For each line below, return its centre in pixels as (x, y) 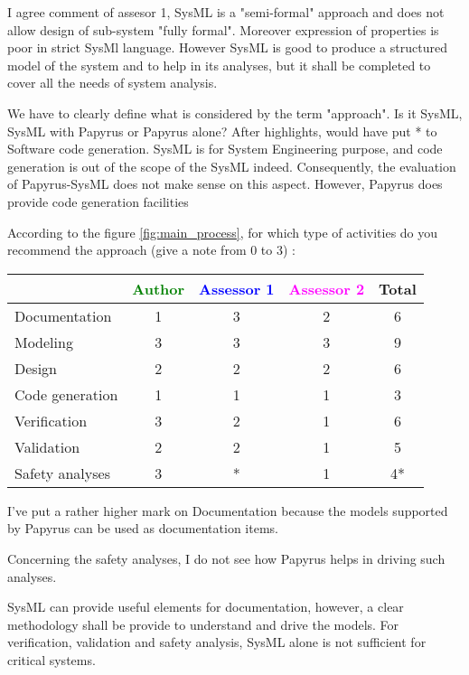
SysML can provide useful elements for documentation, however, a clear (206, 607)
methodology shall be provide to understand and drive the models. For (203, 624)
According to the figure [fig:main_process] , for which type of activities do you (223, 232)
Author (159, 288)
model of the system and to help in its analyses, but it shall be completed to (219, 65)
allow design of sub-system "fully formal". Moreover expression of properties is (223, 29)
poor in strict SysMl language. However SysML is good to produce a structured (227, 47)
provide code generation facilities (98, 201)
